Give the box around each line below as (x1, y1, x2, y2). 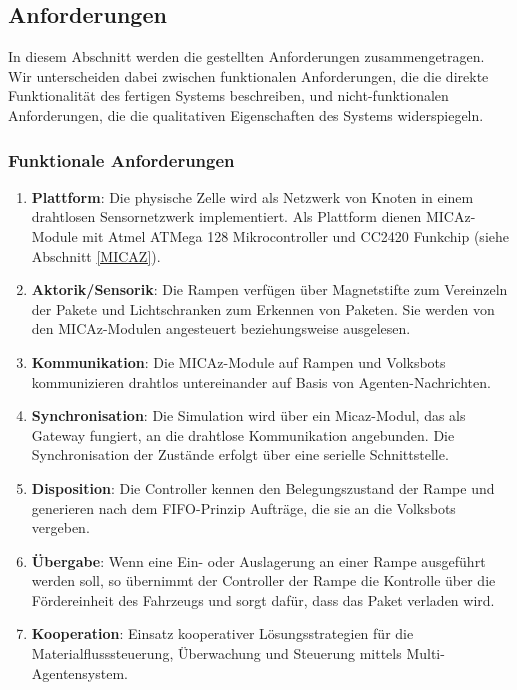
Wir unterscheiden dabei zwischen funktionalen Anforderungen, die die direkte (8, 65, 489, 86)
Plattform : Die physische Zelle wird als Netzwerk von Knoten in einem (31, 186, 474, 207)
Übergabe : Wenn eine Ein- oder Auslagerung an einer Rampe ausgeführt (31, 550, 486, 571)
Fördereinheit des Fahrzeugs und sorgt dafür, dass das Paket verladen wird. (31, 589, 495, 610)
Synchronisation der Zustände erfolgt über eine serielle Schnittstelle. (31, 444, 449, 465)
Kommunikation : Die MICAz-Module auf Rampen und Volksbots (31, 351, 446, 372)
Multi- (406, 643, 445, 664)
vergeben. (31, 517, 90, 538)
